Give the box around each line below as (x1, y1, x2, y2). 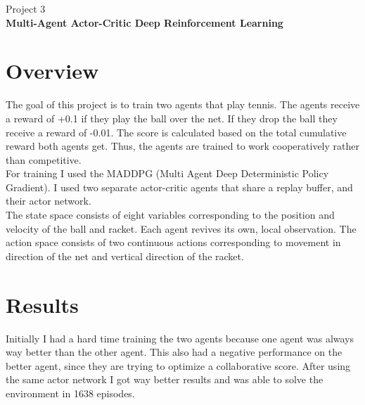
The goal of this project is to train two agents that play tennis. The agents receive (6, 97, 360, 112)
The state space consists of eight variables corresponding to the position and (6, 207, 335, 222)
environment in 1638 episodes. (6, 385, 135, 400)
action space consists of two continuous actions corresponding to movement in (6, 235, 341, 250)
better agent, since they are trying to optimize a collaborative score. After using (6, 358, 351, 373)
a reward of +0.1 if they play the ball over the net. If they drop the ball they (6, 110, 338, 125)
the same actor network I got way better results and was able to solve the (6, 372, 324, 387)
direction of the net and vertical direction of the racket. (6, 248, 244, 263)
